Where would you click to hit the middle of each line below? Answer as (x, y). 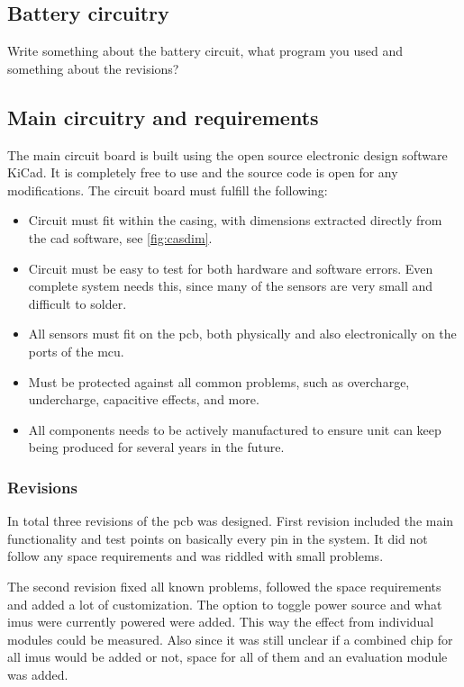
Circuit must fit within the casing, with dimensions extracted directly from (235, 220)
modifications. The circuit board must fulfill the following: (168, 190)
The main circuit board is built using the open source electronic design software (227, 154)
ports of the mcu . (76, 351)
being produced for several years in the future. (156, 447)
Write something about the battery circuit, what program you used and (205, 51)
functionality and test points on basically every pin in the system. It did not (218, 538)
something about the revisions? (93, 68)
